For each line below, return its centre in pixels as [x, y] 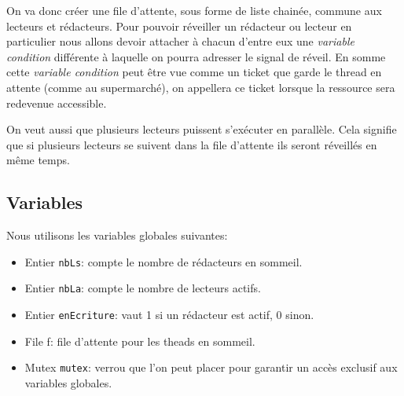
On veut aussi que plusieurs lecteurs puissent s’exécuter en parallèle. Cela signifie [202, 129]
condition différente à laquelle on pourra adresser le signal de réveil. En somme [196, 56]
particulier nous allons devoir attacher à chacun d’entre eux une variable [180, 41]
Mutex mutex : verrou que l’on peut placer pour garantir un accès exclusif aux [211, 367]
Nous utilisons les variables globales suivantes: [117, 235]
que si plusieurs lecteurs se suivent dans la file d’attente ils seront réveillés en [192, 144]
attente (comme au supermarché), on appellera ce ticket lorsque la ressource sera [201, 87]
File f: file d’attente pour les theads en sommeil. [140, 341]
